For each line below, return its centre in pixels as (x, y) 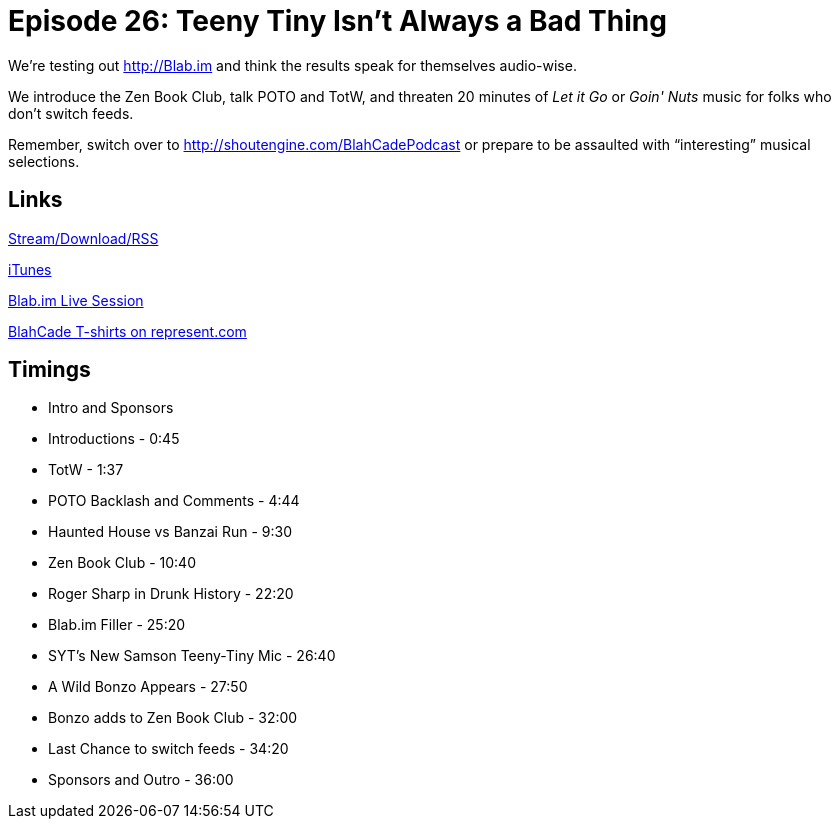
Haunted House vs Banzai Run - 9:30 (170, 532)
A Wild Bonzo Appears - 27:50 (148, 687)
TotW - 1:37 (86, 470)
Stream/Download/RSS (83, 238)
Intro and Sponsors (111, 408)
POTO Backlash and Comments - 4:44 (174, 501)
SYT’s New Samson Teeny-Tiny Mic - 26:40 (192, 656)
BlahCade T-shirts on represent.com (127, 331)
